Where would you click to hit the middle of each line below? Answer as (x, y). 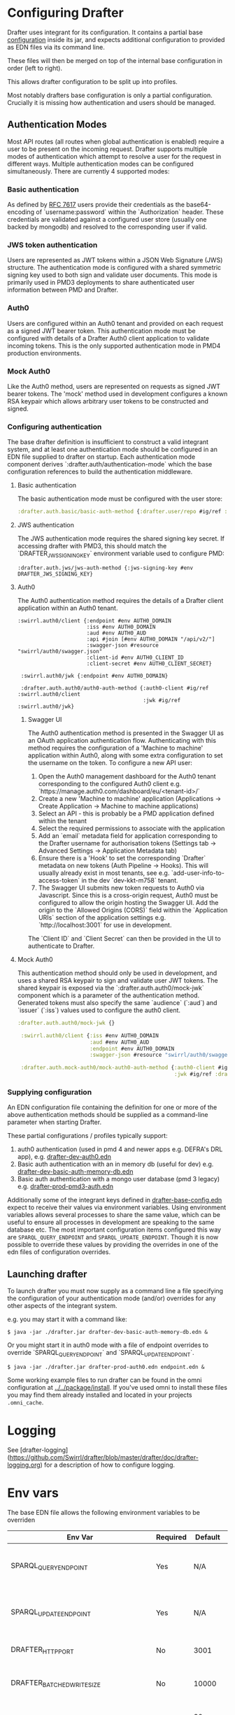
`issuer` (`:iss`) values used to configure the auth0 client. (99, 1010)
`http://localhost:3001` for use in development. (105, 925)
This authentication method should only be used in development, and (117, 973)
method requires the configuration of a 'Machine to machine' (115, 748)
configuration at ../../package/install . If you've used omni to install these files (117, 1387)
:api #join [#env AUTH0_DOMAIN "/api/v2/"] (151, 639)
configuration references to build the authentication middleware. (100, 472)
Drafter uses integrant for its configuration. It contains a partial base (105, 32)
